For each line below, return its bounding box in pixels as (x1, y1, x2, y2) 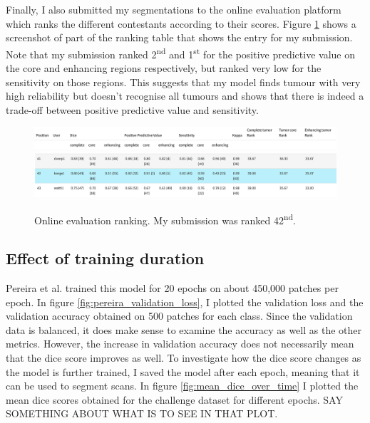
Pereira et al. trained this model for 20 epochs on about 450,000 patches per (6, 281, 339, 296)
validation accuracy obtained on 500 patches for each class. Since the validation (6, 308, 353, 323)
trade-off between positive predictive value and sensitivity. (6, 102, 259, 117)
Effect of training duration (6, 247, 205, 269)
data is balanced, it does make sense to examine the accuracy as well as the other (6, 322, 361, 337)
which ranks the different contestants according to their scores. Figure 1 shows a (6, 16, 356, 31)
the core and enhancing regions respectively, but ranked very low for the (6, 61, 322, 75)
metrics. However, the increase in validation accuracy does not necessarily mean (6, 336, 354, 351)
